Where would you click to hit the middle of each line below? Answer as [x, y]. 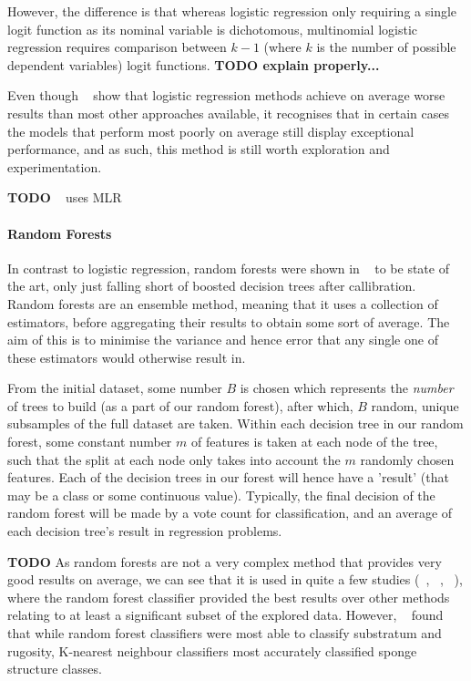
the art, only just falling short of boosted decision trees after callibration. [212, 286]
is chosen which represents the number [347, 388]
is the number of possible [386, 47]
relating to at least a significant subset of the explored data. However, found [225, 615]
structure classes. [55, 669]
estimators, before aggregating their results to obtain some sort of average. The [229, 321]
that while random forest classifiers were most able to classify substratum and [225, 633]
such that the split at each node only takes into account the [174, 459]
